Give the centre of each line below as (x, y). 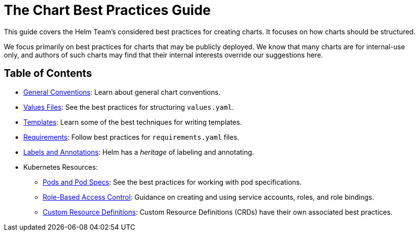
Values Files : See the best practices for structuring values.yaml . (129, 107)
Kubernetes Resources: (61, 167)
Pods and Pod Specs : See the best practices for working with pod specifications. (172, 182)
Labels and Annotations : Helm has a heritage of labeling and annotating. (139, 152)
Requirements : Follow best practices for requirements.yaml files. (131, 137)
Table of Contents (48, 73)
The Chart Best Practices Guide (108, 10)
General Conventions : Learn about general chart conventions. (122, 92)
